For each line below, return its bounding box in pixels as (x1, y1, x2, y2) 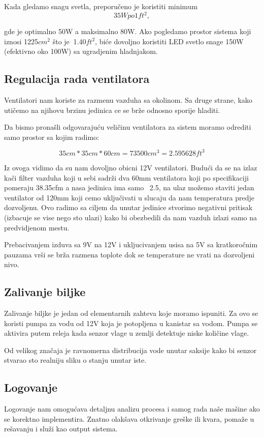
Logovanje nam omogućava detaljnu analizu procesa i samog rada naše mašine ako (4, 403, 260, 414)
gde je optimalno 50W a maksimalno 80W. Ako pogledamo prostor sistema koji (4, 26, 251, 37)
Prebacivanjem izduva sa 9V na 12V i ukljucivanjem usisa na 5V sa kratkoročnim (4, 239, 258, 250)
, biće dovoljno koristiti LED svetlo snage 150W (95, 36, 244, 46)
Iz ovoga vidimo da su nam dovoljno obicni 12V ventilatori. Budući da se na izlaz (4, 162, 257, 172)
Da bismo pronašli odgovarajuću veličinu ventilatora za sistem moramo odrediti (4, 122, 251, 132)
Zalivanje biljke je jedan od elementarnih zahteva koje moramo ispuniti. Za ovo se (4, 308, 258, 318)
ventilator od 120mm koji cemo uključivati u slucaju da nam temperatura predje (4, 192, 254, 202)
